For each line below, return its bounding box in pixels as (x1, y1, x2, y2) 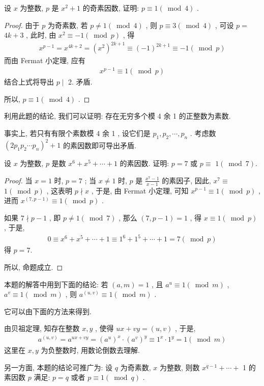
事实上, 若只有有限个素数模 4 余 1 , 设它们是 (4, 127, 151, 138)
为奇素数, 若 (47, 19, 88, 30)
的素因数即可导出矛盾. (63, 140, 136, 150)
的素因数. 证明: (120, 158, 169, 169)
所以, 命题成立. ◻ (4, 262, 63, 272)
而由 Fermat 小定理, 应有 (4, 55, 85, 66)
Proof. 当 (4, 175, 33, 185)
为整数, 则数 (159, 362, 200, 372)
